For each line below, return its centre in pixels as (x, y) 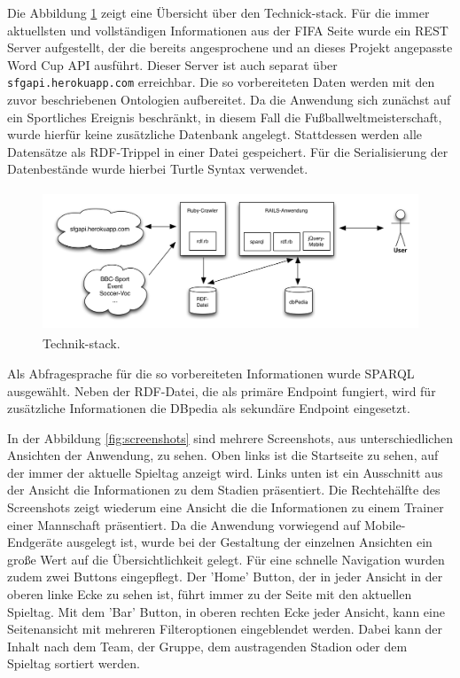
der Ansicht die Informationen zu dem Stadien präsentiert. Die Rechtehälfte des (224, 490)
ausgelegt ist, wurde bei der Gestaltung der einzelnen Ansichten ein (249, 542)
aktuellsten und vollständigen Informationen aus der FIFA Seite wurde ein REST (228, 30)
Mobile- (385, 524)
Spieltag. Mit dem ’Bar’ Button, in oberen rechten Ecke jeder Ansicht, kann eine (226, 611)
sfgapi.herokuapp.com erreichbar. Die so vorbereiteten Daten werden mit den (221, 82)
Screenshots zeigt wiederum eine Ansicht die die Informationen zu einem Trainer (226, 507)
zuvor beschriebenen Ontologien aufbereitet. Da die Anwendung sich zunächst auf (229, 100)
